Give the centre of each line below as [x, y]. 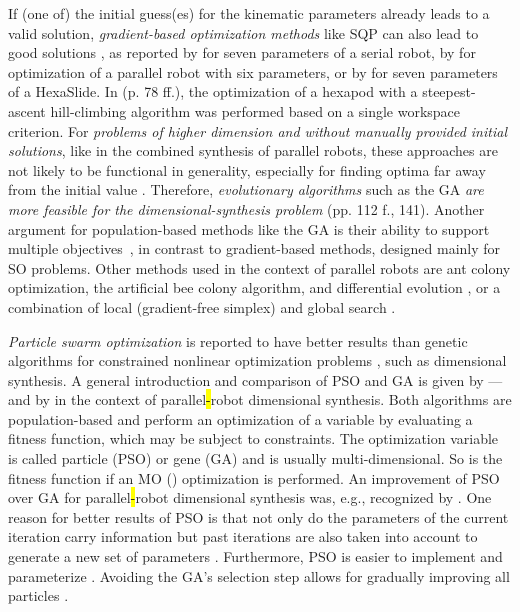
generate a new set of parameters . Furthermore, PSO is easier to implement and [255, 556]
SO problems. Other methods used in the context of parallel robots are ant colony [259, 267]
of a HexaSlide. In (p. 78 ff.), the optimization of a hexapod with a [213, 91]
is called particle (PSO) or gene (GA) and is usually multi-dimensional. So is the [255, 458]
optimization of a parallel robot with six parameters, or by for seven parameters [253, 71]
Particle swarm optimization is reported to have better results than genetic [238, 340]
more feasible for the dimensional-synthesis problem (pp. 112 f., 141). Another [246, 208]
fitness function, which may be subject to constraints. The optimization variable [253, 438]
